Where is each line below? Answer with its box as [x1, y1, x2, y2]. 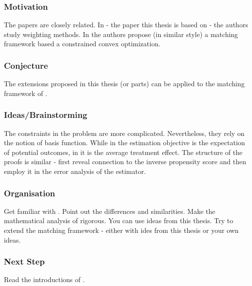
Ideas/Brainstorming [4, 109, 87, 121]
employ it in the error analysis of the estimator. [4, 166, 146, 176]
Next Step [4, 255, 45, 267]
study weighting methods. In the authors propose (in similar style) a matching [4, 29, 238, 39]
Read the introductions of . [4, 274, 85, 285]
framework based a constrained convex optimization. [4, 38, 161, 49]
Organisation [4, 187, 56, 199]
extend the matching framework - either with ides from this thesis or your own [4, 225, 239, 235]
